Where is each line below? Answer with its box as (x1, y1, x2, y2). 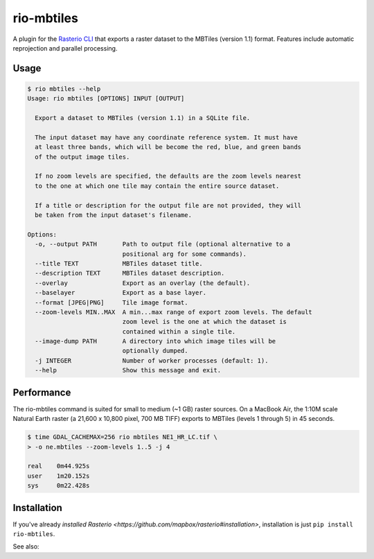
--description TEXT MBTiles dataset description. (35, 269, 225, 277)
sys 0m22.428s (27, 482, 90, 490)
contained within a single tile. (122, 327, 236, 336)
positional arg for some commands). (122, 250, 247, 258)
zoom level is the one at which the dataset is (122, 318, 287, 326)
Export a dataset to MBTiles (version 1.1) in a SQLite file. (35, 114, 251, 122)
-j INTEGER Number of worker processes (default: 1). (35, 356, 269, 364)
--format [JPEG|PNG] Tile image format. (35, 298, 188, 307)
